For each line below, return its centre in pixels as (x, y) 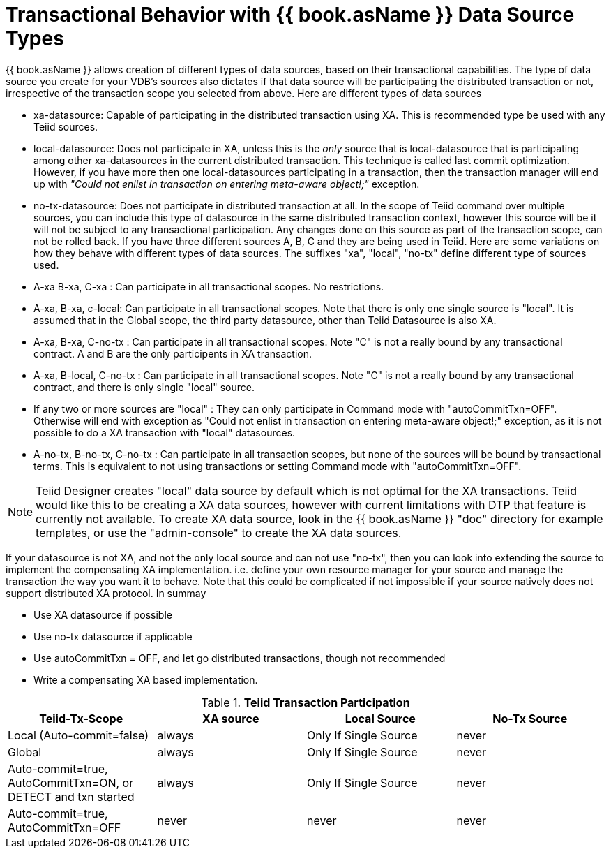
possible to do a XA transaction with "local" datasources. (165, 432)
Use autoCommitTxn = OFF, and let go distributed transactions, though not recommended (240, 658)
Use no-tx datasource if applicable (113, 636)
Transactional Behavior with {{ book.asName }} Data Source (290, 15)
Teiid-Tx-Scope (81, 718)
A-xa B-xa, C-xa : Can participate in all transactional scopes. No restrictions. (209, 286)
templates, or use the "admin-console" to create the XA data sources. (219, 532)
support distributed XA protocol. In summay (106, 593)
